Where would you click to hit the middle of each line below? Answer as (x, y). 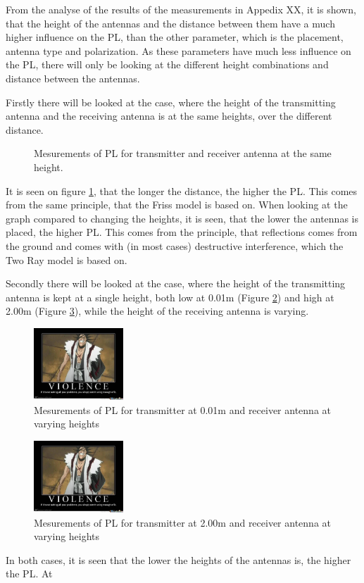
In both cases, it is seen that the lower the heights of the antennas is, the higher (178, 559)
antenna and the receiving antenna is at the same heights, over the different (169, 116)
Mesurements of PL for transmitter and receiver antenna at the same (183, 153)
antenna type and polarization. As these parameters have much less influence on (178, 50)
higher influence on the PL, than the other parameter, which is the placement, (175, 37)
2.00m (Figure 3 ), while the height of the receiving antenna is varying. (157, 311)
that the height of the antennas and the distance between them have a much (170, 23)
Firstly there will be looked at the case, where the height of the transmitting (171, 102)
